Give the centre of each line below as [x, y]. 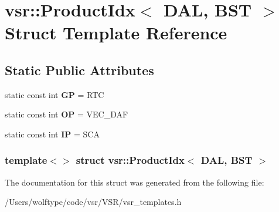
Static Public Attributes [79, 70]
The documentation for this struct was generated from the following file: [135, 182]
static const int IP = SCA [52, 134]
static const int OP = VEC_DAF [67, 114]
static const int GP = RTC [55, 94]
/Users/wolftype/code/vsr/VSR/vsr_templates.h [93, 202]
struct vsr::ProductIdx [130, 160]
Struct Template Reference [116, 33]
